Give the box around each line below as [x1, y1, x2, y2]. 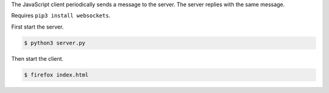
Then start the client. [11, 55, 64, 62]
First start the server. [11, 23, 64, 30]
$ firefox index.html [24, 71, 89, 78]
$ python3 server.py [24, 40, 85, 46]
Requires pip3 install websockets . [11, 12, 111, 19]
